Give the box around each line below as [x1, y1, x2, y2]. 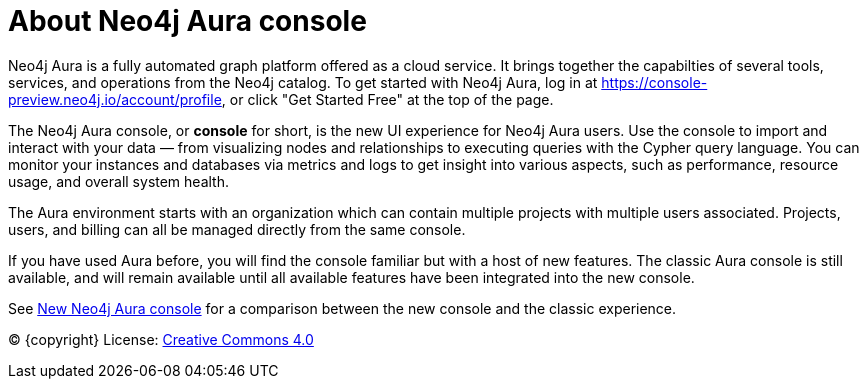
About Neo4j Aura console [8, 4, 367, 38]
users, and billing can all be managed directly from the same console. [8, 220, 466, 238]
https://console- [601, 73, 708, 91]
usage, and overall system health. [8, 172, 229, 190]
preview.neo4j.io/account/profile [8, 90, 222, 108]
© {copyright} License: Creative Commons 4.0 [8, 330, 314, 348]
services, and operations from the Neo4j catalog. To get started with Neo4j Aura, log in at [8, 73, 598, 91]
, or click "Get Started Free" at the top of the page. [221, 90, 554, 108]
